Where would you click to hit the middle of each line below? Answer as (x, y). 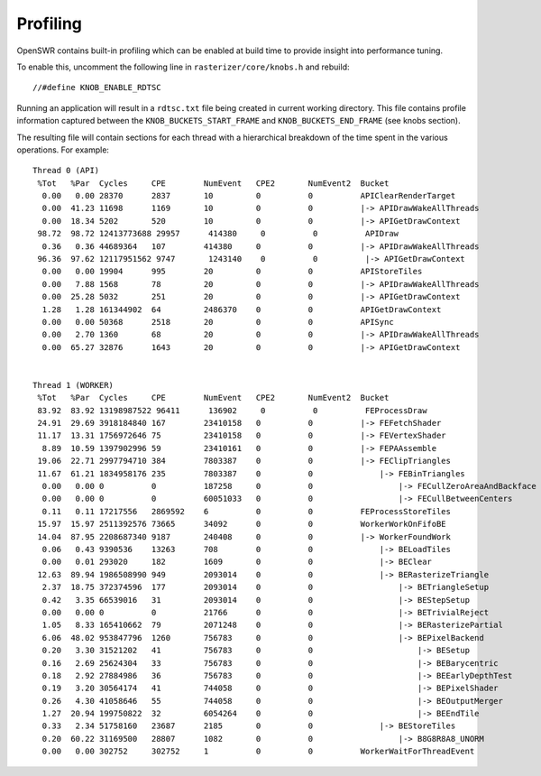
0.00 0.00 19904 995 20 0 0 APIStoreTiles (232, 272)
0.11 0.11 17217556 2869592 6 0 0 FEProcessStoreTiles (246, 511)
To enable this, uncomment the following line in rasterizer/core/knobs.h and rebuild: (183, 67)
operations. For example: (63, 150)
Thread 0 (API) (66, 171)
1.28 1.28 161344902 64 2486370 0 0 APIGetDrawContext (242, 309)
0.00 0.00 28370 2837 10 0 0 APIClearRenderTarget (249, 196)
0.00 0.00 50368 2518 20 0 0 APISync (218, 322)
